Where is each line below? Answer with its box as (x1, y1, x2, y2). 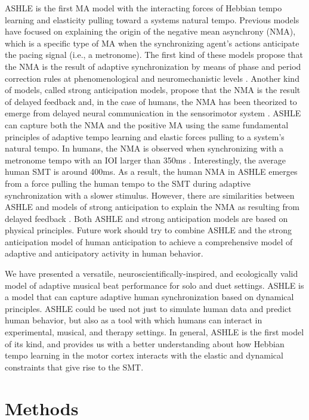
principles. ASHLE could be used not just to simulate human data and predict (5, 302, 292, 314)
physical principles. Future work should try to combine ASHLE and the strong (5, 224, 292, 236)
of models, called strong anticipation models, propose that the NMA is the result (5, 84, 301, 96)
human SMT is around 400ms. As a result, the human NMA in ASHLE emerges (5, 165, 298, 178)
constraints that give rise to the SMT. (5, 360, 144, 373)
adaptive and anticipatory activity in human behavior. (5, 247, 203, 260)
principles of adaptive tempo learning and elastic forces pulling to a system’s (5, 130, 285, 143)
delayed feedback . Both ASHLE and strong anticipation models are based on (5, 212, 288, 224)
